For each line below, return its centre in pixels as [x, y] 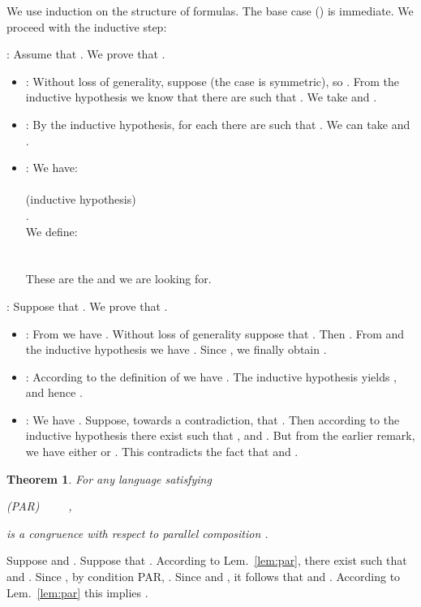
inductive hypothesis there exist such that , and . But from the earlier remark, [220, 435]
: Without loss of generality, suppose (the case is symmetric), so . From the [212, 81]
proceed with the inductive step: [87, 26]
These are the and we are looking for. [118, 279]
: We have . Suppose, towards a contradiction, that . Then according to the [213, 419]
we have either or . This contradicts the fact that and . [162, 452]
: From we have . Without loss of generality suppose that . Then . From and [215, 333]
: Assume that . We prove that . [86, 54]
